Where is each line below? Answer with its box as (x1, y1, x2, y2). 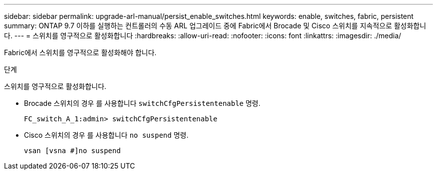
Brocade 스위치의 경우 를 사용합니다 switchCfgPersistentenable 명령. (24, 99, 261, 107)
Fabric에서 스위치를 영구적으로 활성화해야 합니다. (4, 48, 157, 57)
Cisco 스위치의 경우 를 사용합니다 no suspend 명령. (24, 131, 189, 139)
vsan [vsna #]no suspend (24, 147, 121, 155)
